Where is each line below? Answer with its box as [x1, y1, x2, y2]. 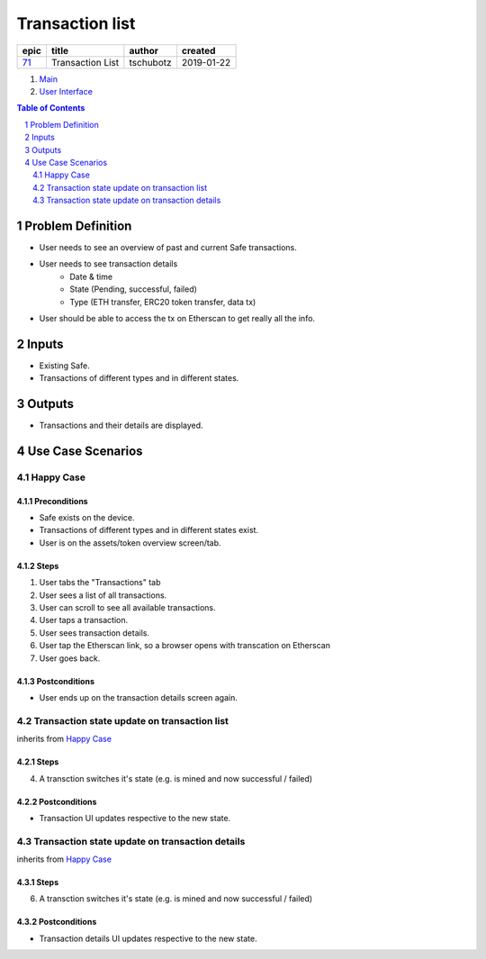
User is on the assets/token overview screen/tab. [39, 537, 221, 548]
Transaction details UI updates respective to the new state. [39, 933, 257, 944]
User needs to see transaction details [39, 258, 178, 269]
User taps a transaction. [39, 615, 129, 626]
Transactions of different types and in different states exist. [39, 525, 259, 536]
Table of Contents [16, 103, 85, 113]
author [129, 44, 159, 57]
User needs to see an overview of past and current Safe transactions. [39, 241, 297, 252]
